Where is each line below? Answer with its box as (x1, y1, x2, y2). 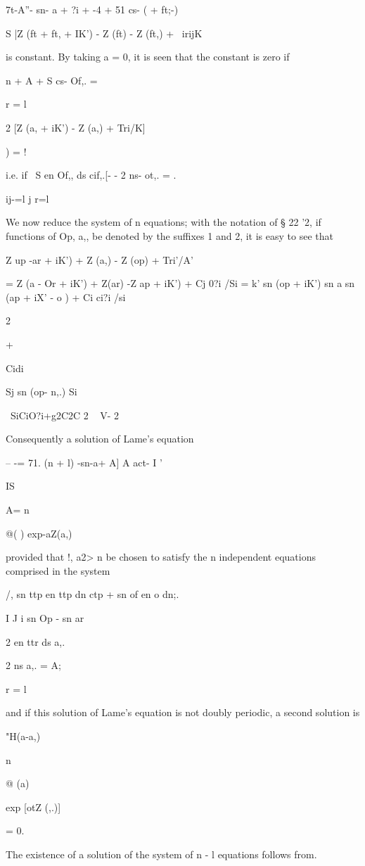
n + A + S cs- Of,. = (6, 72, 98, 87)
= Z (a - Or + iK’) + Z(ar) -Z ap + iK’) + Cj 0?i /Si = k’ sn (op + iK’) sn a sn (6, 276, 355, 291)
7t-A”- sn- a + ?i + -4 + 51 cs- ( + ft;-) (6, 2, 179, 16)
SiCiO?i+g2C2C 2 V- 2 (10, 407, 119, 422)
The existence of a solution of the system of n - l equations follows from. (6, 846, 317, 861)
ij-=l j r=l (6, 191, 49, 205)
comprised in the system (6, 563, 110, 578)
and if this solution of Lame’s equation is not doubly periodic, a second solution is (6, 705, 360, 720)
